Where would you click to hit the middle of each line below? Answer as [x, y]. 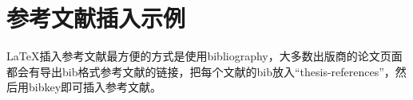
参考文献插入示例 [96, 18]
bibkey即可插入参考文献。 [95, 87]
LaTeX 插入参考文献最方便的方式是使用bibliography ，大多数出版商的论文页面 [205, 56]
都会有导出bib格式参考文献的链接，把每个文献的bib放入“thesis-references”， [201, 71]
